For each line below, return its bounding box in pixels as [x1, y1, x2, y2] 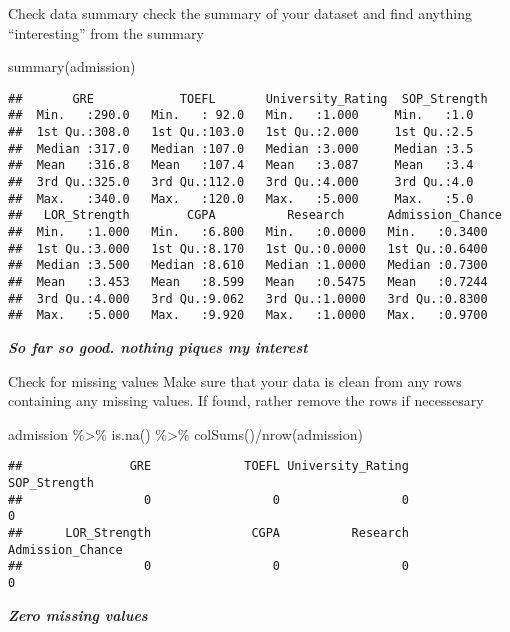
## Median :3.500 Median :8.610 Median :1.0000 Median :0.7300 [8, 258, 488, 273]
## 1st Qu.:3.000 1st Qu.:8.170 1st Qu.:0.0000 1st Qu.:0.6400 [8, 241, 488, 256]
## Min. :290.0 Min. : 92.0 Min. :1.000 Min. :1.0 [8, 108, 474, 123]
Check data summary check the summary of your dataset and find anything [8, 3, 472, 23]
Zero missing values [8, 604, 148, 625]
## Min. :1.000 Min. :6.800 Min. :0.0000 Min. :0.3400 [8, 225, 488, 240]
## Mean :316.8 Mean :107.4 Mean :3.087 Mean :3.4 [8, 158, 474, 173]
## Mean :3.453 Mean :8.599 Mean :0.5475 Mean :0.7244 [8, 275, 488, 289]
